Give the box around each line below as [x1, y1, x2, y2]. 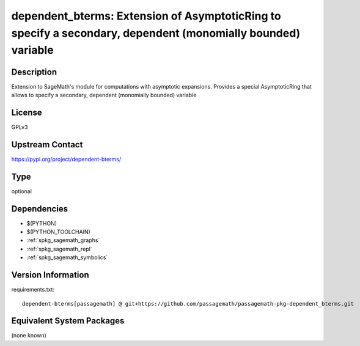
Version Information [11, 270, 89, 281]
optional [11, 187, 32, 195]
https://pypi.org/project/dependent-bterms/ [11, 155, 122, 163]
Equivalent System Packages [11, 315, 125, 326]
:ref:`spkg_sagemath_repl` [26, 245, 92, 252]
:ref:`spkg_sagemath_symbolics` [26, 254, 108, 261]
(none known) [11, 332, 47, 339]
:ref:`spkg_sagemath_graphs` [26, 237, 100, 244]
